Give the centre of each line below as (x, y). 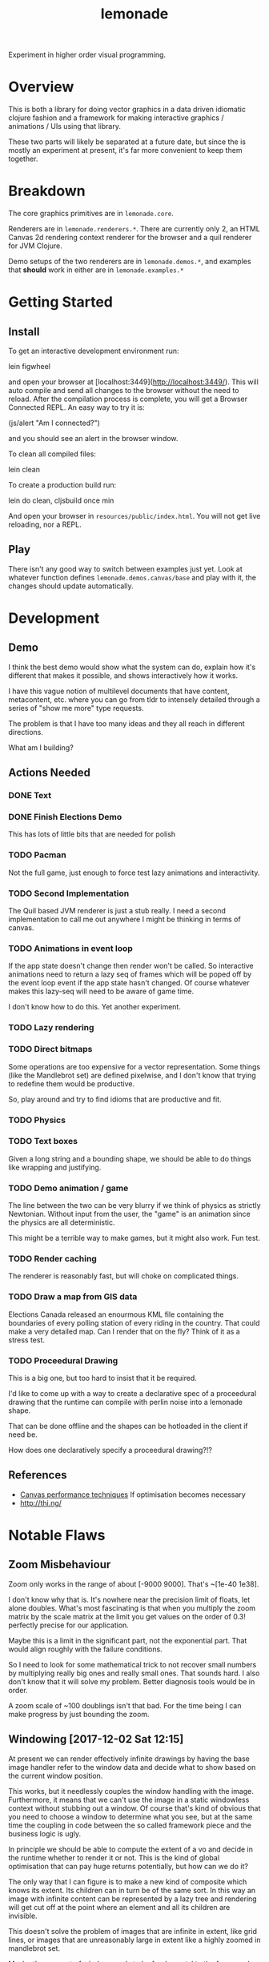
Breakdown (47, 191)
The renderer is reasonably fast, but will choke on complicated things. (123, 1276)
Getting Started (61, 302)
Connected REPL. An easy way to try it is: (77, 407)
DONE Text (30, 796)
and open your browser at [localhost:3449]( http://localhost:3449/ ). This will (133, 382)
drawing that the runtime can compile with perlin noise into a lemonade (125, 1402)
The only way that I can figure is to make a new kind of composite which (128, 1881)
